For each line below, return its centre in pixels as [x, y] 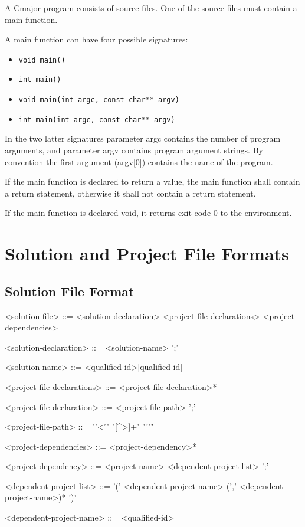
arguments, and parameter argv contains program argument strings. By [134, 150]
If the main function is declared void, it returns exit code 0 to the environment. [148, 213]
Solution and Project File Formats [147, 253]
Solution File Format [70, 291]
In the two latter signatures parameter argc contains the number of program [143, 138]
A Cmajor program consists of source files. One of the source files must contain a [151, 8]
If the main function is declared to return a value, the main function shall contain [152, 181]
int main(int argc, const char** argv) [97, 120]
